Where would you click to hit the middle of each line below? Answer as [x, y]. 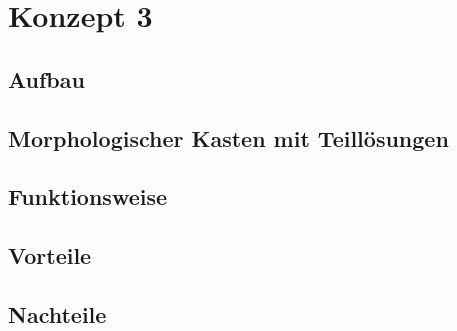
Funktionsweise [88, 196]
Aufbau [46, 78]
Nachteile [57, 313]
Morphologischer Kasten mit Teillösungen [228, 137]
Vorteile [50, 255]
